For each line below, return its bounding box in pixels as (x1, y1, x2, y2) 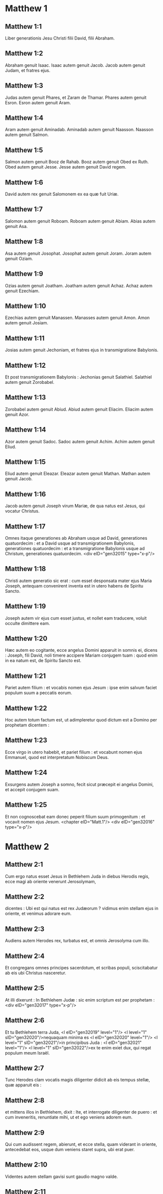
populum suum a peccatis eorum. (5, 690, 72, 696)
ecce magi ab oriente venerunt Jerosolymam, (5, 878, 96, 884)
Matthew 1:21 (5, 672, 46, 680)
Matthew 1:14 (5, 426, 46, 434)
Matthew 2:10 (5, 1160, 48, 1169)
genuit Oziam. (5, 255, 33, 261)
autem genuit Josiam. (5, 320, 49, 326)
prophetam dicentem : (5, 722, 50, 728)
